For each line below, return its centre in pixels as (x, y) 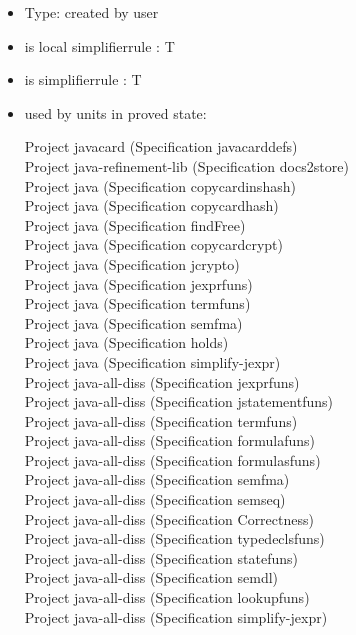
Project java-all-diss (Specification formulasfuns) (172, 459)
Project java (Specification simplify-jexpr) (152, 361)
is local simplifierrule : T (99, 45)
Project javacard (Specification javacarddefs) (161, 146)
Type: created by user (91, 12)
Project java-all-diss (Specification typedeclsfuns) (174, 538)
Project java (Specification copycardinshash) (160, 185)
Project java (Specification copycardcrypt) (153, 244)
